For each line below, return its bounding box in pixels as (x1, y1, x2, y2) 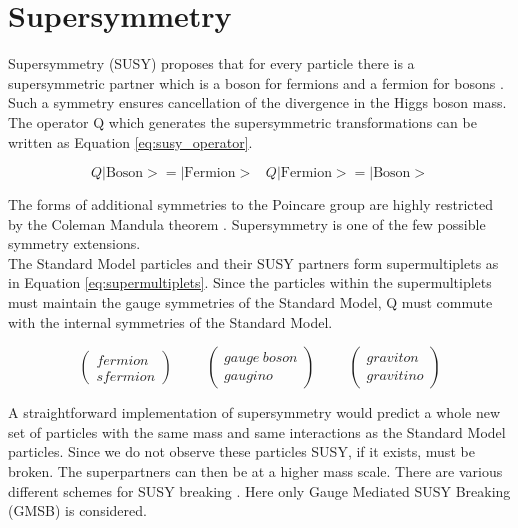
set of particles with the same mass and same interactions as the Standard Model (8, 421, 506, 442)
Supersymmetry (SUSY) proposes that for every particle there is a (8, 53, 415, 74)
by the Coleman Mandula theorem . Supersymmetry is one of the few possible (8, 213, 486, 234)
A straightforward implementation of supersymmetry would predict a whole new (8, 402, 501, 423)
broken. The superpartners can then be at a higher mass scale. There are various (8, 461, 503, 482)
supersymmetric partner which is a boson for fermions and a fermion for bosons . (8, 72, 504, 93)
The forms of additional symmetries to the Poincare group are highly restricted (8, 194, 493, 215)
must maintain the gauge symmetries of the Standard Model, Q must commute (8, 292, 493, 313)
